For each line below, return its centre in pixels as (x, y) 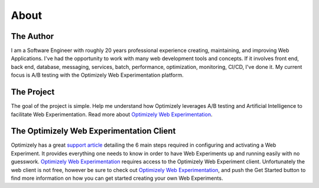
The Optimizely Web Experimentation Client (93, 131)
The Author (32, 36)
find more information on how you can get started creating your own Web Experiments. (117, 178)
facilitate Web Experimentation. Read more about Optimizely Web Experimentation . (112, 114)
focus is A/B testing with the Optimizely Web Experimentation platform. (97, 75)
